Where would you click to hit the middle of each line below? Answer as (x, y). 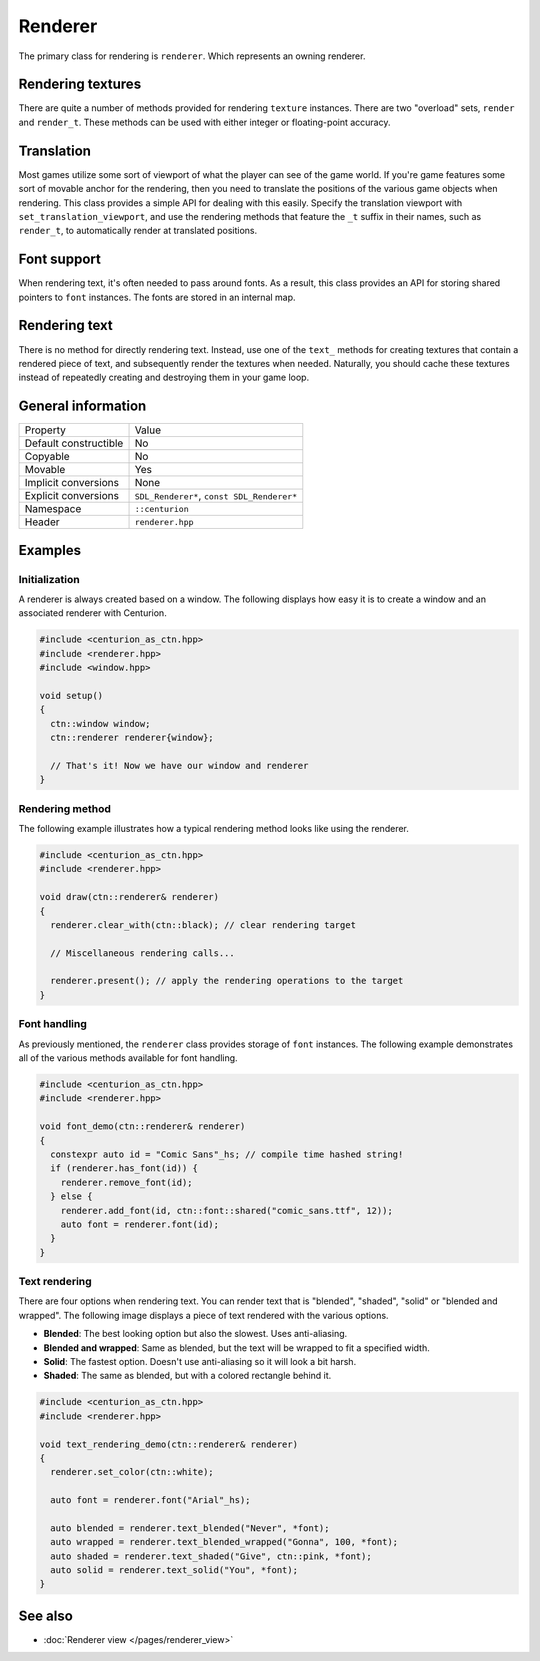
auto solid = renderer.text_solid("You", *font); (174, 1570)
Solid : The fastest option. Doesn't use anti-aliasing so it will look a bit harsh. (200, 1361)
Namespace (53, 509)
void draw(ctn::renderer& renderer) (129, 897)
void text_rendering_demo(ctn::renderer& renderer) (169, 1444)
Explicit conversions (72, 496)
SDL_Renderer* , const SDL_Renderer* (216, 496)
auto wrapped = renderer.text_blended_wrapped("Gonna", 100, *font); (224, 1542)
